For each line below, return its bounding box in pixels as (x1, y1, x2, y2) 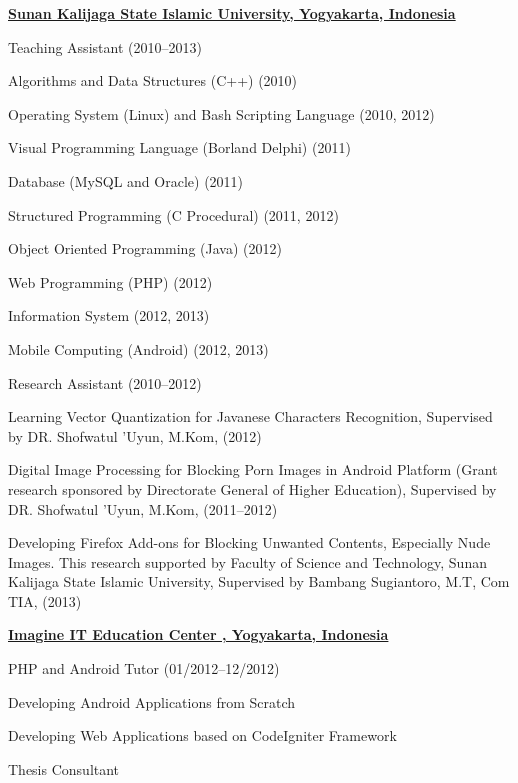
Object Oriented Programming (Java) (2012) (8, 238, 282, 259)
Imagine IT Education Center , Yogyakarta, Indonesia (8, 624, 389, 645)
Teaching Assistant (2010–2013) (8, 36, 202, 57)
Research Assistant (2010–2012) (8, 372, 202, 393)
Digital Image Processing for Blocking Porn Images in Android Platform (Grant (8, 459, 498, 480)
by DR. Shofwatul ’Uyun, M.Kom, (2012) (8, 425, 262, 446)
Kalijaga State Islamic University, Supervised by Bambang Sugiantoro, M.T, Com (8, 571, 510, 592)
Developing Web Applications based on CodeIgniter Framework (8, 725, 397, 746)
